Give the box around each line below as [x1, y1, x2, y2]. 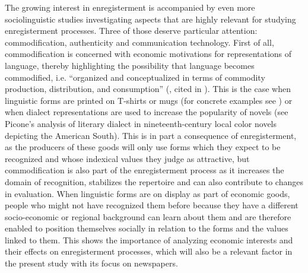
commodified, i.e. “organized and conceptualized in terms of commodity [5, 71, 265, 83]
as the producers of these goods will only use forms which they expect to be [5, 141, 281, 153]
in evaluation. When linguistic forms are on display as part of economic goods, [5, 187, 290, 199]
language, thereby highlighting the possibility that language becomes [5, 59, 255, 71]
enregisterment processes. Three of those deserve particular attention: [5, 24, 258, 37]
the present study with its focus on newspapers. [5, 257, 178, 269]
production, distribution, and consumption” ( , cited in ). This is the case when [5, 82, 291, 95]
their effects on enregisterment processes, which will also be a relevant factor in [5, 245, 293, 258]
